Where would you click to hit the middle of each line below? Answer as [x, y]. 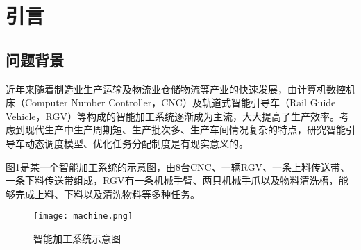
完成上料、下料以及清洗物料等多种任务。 [107, 193]
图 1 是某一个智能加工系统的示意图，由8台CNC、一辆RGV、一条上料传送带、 [178, 166]
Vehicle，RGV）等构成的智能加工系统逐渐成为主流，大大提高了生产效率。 [173, 116]
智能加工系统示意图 [77, 238]
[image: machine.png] [83, 216]
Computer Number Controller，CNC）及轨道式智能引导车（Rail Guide [180, 102]
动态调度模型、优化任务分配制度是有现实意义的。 [136, 143]
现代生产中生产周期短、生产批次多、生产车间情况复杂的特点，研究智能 [185, 130]
